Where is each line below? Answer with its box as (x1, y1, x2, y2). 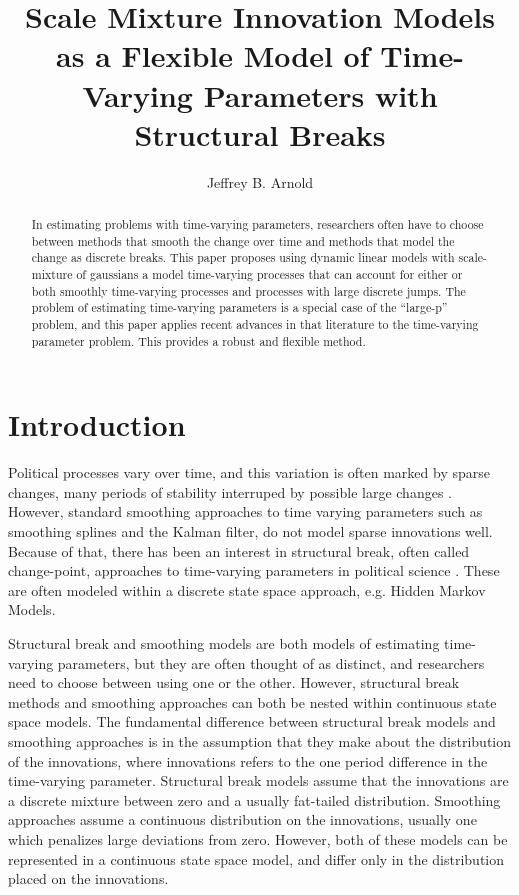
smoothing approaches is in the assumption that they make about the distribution (8, 730, 512, 751)
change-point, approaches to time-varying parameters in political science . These (8, 560, 500, 581)
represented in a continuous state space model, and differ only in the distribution (8, 848, 505, 869)
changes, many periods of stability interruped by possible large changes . (8, 481, 452, 502)
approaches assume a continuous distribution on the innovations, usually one (8, 809, 477, 830)
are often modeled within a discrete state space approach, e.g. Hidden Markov (8, 579, 486, 600)
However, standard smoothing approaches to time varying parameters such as (8, 501, 483, 522)
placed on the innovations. (8, 868, 169, 889)
